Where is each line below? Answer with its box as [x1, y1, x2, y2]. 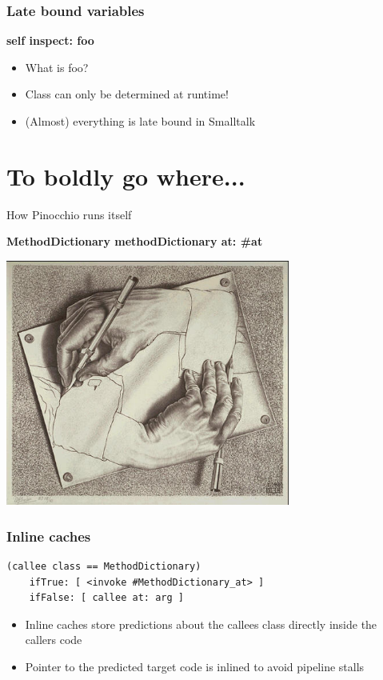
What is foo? [25, 58, 89, 75]
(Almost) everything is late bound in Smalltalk [25, 113, 256, 129]
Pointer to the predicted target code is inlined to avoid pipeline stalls [25, 658, 365, 675]
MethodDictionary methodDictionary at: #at [6, 233, 263, 250]
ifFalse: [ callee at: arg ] [29, 592, 184, 604]
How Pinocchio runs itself [6, 206, 132, 222]
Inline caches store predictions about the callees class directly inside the [25, 615, 377, 632]
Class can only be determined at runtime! [25, 86, 229, 102]
